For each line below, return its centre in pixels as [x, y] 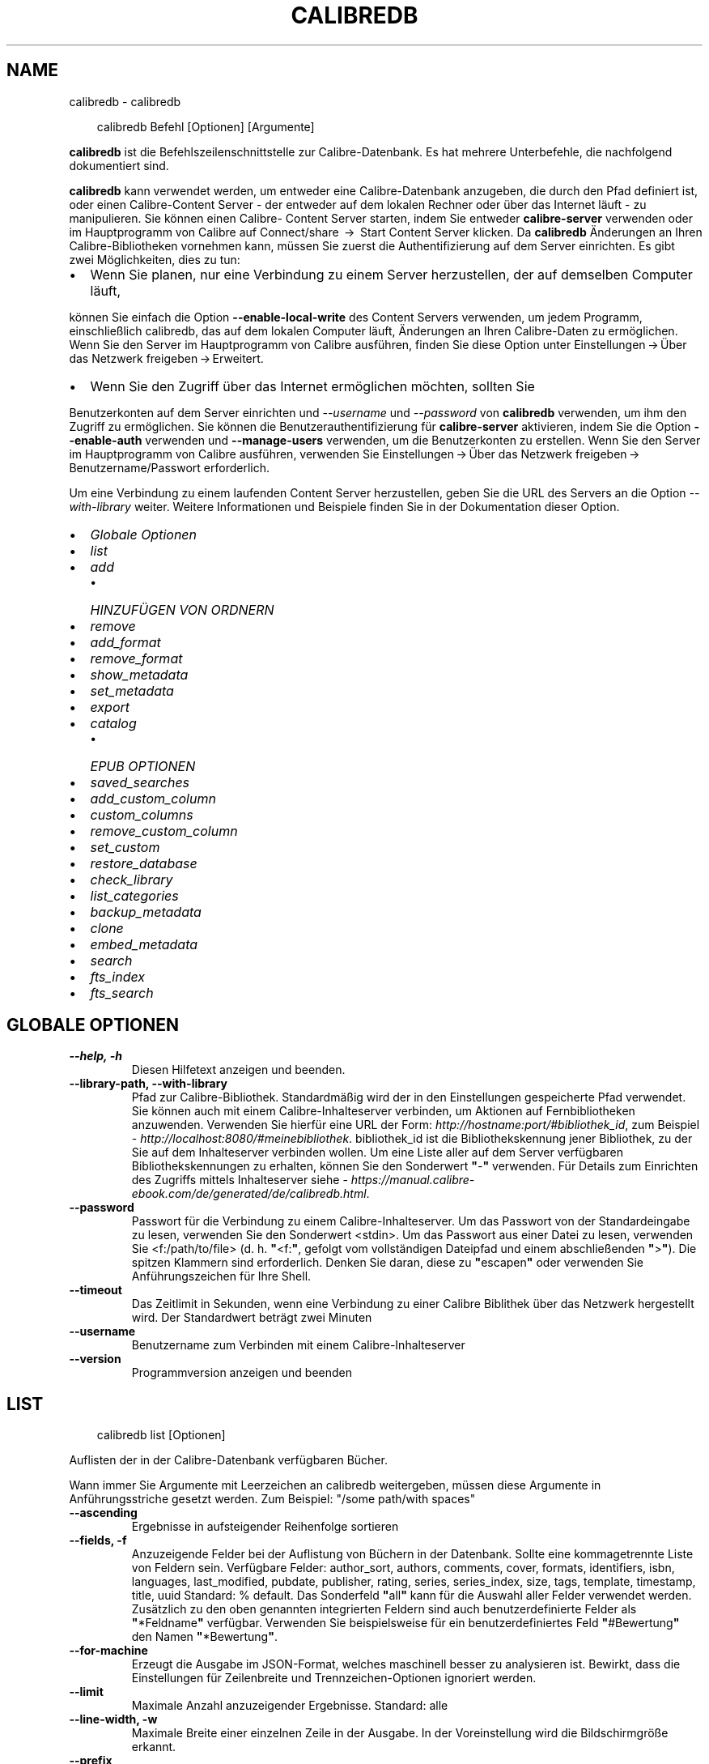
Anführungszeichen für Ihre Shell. [221, 1276]
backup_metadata [146, 912]
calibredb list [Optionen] [161, 1435]
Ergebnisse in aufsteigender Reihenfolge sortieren [265, 1527]
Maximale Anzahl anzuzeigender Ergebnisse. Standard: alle [290, 1706]
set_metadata [132, 690]
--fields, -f [98, 1540]
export [110, 707]
